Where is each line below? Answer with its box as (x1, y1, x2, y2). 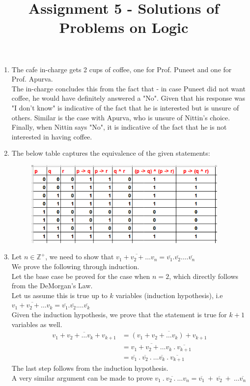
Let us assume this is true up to (11, 290, 108, 300)
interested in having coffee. (11, 131, 92, 141)
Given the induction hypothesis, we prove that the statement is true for (11, 309, 227, 319)
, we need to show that (45, 251, 114, 262)
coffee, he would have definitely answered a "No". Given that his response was (11, 93, 246, 103)
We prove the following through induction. (11, 261, 139, 272)
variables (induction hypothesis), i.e (115, 290, 223, 300)
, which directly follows (169, 271, 239, 281)
